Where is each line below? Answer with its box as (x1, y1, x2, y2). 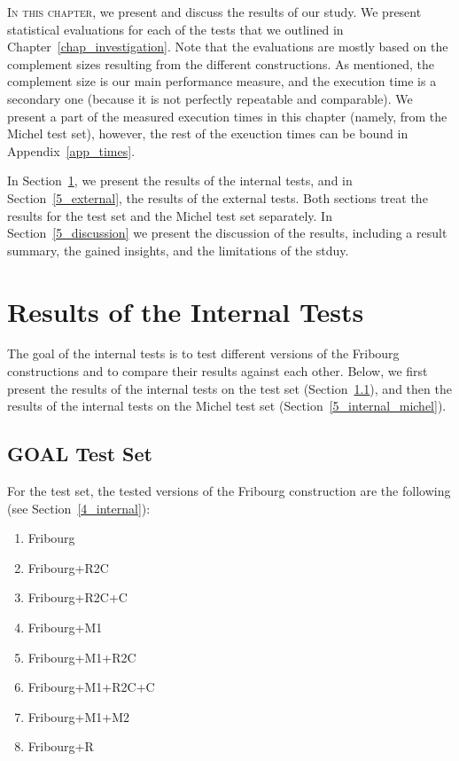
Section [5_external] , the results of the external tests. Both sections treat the (7, 188, 428, 207)
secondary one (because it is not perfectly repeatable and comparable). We (7, 89, 413, 107)
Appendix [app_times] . (7, 141, 136, 160)
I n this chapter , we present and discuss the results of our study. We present (7, 3, 422, 20)
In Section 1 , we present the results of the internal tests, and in (7, 171, 353, 190)
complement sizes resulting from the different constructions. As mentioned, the (7, 54, 435, 73)
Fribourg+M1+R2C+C (27, 678, 155, 696)
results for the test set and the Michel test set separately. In (7, 206, 332, 224)
